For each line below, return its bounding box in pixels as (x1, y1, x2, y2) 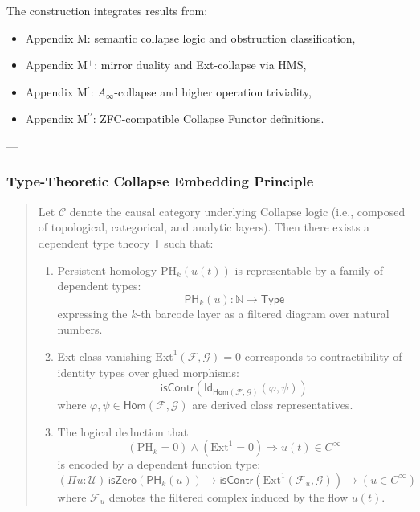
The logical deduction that (57, 423, 189, 440)
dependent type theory (38, 234, 150, 251)
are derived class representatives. (192, 396, 353, 413)
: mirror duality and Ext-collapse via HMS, (94, 56, 307, 73)
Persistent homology (57, 261, 157, 278)
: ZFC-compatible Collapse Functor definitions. (92, 110, 324, 127)
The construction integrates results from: (6, 2, 208, 18)
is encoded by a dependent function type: (57, 456, 261, 473)
